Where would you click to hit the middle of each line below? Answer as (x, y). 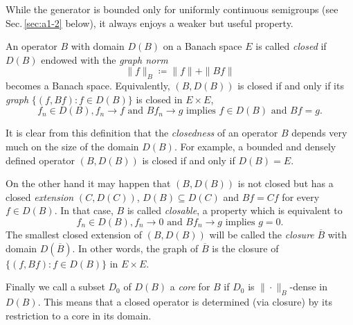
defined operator (40, 160)
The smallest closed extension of (74, 234)
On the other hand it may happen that (88, 183)
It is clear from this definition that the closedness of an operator (142, 133)
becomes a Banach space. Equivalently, (88, 86)
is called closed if (291, 46)
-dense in (309, 287)
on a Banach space (202, 46)
